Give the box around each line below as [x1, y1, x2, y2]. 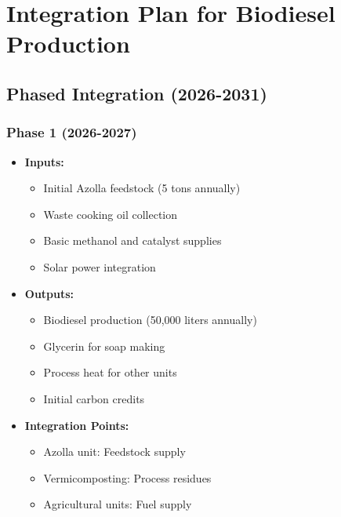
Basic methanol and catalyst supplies [43, 232, 222, 249]
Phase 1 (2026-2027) [6, 122, 137, 142]
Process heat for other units [43, 364, 177, 380]
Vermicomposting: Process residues [43, 469, 212, 486]
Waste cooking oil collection [43, 206, 178, 222]
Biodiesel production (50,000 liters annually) [43, 311, 257, 328]
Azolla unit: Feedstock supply [43, 443, 186, 460]
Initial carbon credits [43, 390, 145, 406]
